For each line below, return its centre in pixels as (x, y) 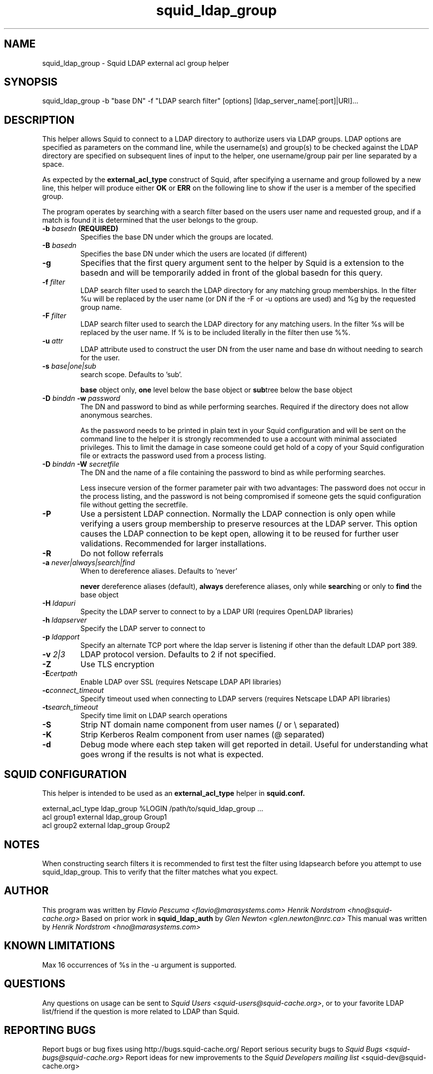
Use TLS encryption (117, 664)
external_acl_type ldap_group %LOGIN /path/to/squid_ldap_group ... (153, 809)
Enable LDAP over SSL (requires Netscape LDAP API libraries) (181, 682)
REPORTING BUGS (50, 1030)
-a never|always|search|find (88, 563)
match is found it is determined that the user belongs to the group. (150, 220)
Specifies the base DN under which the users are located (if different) (194, 254)
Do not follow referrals (122, 554)
